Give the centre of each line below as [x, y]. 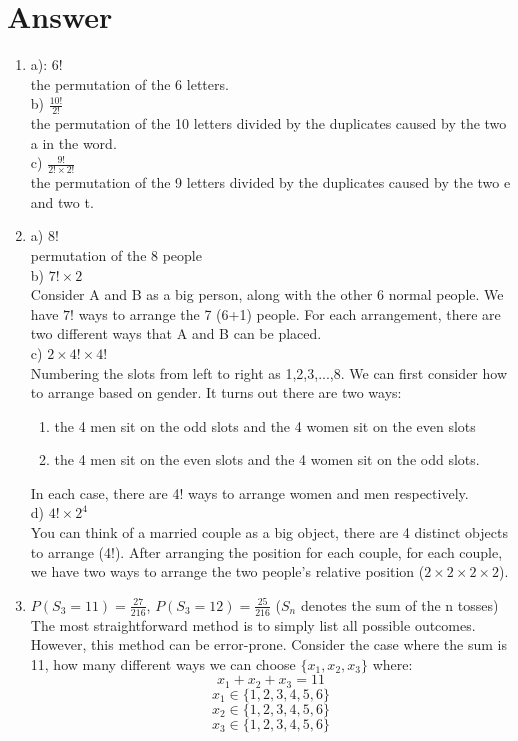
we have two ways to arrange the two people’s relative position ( [227, 571]
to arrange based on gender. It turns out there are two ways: [216, 392]
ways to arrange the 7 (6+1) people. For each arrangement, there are [289, 313]
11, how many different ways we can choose [163, 663]
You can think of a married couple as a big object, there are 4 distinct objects [269, 532]
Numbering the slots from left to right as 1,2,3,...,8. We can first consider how [268, 372]
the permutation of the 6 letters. [129, 83]
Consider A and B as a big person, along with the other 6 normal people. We [267, 294]
